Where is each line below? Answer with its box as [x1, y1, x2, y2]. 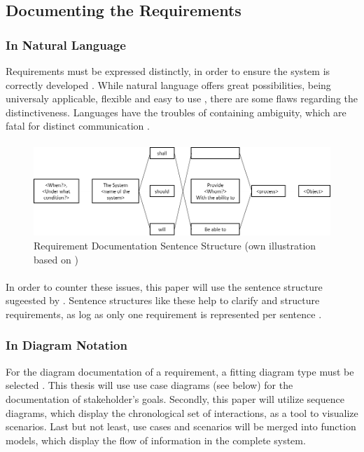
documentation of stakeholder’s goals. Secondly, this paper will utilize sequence [6, 391, 344, 406]
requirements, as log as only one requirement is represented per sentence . [6, 306, 322, 321]
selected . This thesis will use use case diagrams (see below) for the [6, 378, 293, 392]
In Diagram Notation [6, 336, 127, 354]
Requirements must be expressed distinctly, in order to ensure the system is [6, 64, 330, 78]
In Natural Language [6, 36, 126, 53]
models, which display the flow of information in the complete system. [6, 432, 306, 447]
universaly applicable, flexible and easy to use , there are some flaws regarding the [6, 91, 358, 106]
